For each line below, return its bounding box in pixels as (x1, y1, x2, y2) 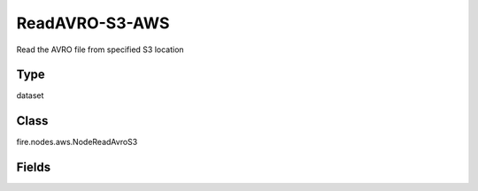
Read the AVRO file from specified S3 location (16, 44, 185, 55)
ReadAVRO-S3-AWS (16, 13, 170, 33)
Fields (16, 160, 51, 175)
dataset (16, 90, 44, 101)
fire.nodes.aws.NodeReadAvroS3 (16, 137, 138, 148)
